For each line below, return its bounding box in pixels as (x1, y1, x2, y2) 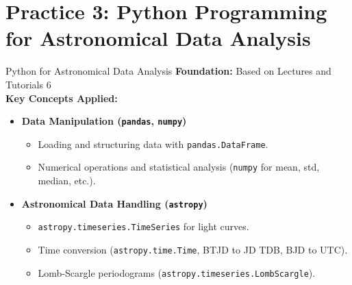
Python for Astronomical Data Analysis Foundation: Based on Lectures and (5, 64, 331, 78)
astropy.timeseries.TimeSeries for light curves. (38, 219, 249, 234)
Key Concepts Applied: (5, 90, 118, 105)
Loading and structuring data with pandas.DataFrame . (38, 136, 268, 151)
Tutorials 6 (5, 77, 51, 91)
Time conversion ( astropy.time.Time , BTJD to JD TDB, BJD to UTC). (38, 242, 348, 256)
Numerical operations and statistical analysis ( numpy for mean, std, (38, 160, 320, 174)
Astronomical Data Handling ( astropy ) (21, 196, 208, 210)
